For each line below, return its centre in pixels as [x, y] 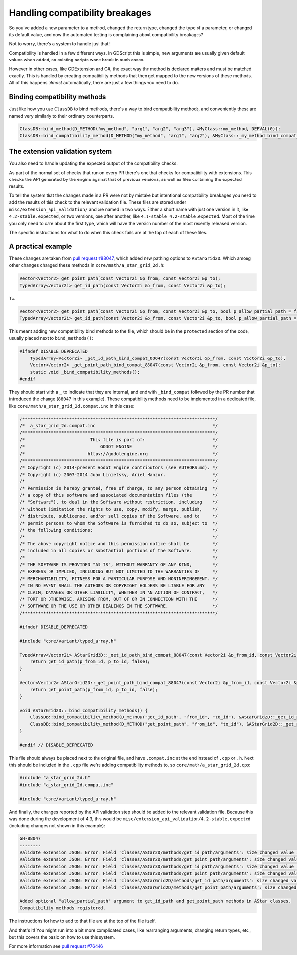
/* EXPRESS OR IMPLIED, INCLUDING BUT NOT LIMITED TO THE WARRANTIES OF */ [119, 572]
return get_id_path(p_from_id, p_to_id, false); [90, 662]
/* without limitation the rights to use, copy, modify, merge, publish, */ [119, 509]
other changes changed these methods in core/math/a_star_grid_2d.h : [87, 265]
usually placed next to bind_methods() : [51, 338]
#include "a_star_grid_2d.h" [55, 778]
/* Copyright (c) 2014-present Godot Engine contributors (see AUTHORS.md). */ [119, 468]
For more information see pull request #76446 [56, 946]
